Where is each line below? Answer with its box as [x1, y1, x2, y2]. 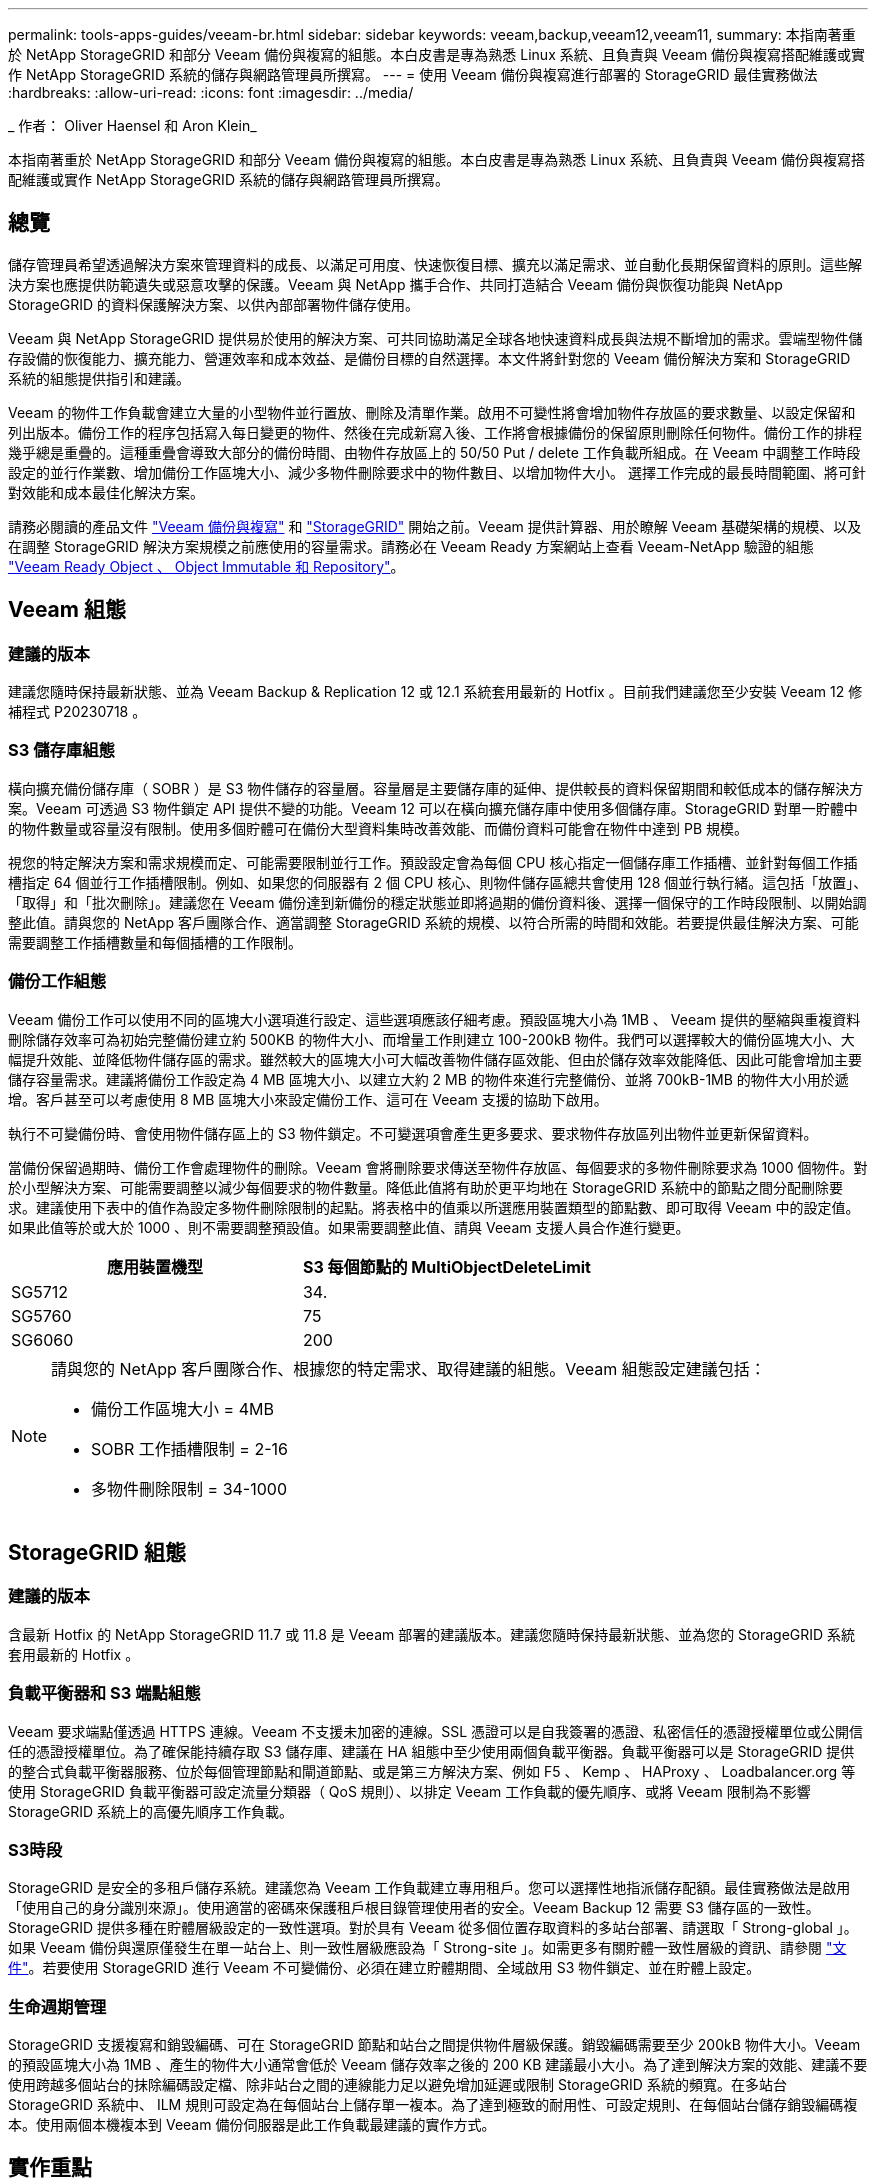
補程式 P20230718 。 [8, 703, 147, 721]
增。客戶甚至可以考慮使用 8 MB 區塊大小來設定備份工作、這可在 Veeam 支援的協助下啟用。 [8, 1090, 608, 1108]
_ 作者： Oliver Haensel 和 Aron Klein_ [8, 117, 257, 134]
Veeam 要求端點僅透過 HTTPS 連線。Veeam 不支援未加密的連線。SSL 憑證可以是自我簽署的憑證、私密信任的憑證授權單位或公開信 [8, 1722, 864, 1740]
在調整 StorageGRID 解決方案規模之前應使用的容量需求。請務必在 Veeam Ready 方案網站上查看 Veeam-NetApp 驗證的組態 [8, 537, 814, 555]
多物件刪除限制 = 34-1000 [91, 1478, 288, 1499]
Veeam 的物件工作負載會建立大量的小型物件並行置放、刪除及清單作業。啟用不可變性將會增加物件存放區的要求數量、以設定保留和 [8, 403, 856, 421]
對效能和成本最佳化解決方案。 [8, 483, 204, 501]
